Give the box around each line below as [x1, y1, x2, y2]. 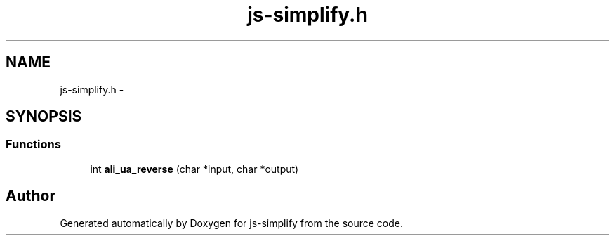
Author [6, 187, 55, 205]
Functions [6, 137, 61, 152]
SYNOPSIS [6, 108, 82, 126]
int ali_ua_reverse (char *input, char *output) [90, 162, 299, 175]
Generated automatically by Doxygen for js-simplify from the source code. [60, 216, 403, 229]
